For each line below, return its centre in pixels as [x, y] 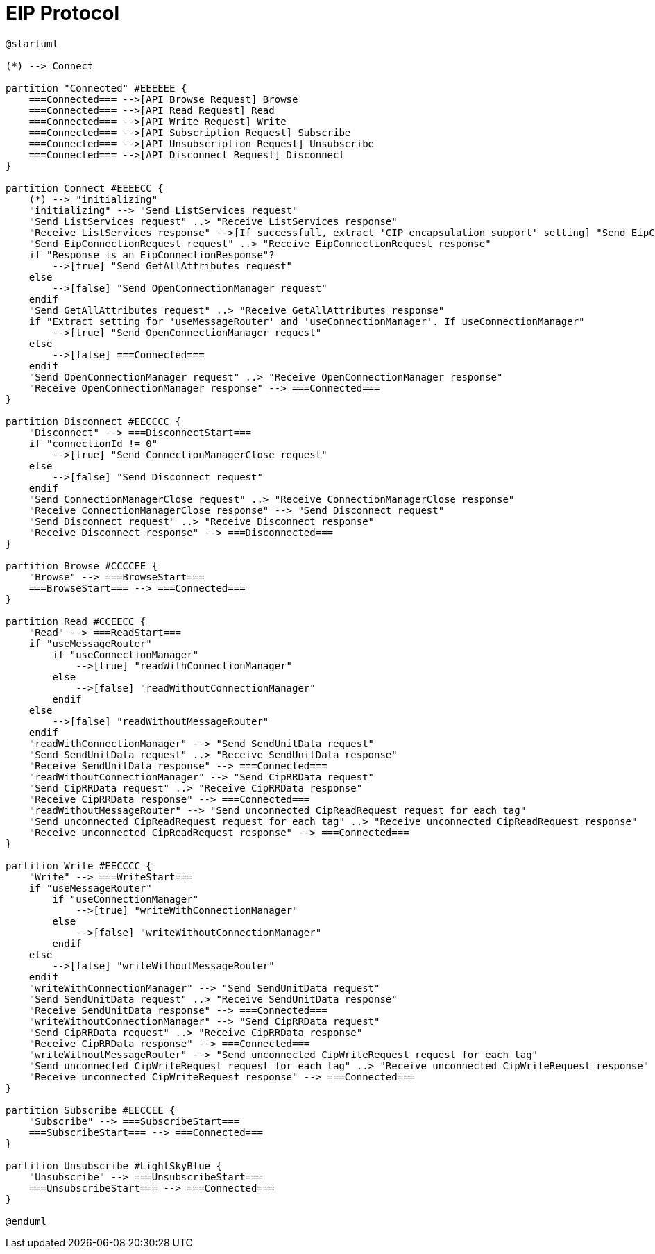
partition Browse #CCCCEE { [82, 566]
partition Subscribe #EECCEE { [91, 1110]
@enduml [26, 1221]
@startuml [32, 43]
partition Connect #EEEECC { [85, 188]
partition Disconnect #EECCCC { [93, 421]
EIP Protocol [63, 13]
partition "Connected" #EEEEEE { [96, 88]
